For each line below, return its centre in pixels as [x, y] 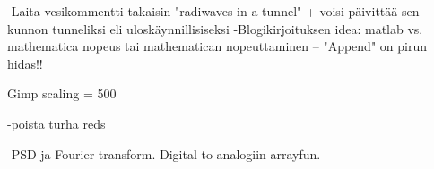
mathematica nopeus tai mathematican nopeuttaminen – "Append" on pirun [217, 46]
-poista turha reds [56, 123]
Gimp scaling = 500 [62, 93]
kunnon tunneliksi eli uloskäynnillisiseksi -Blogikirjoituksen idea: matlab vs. [215, 28]
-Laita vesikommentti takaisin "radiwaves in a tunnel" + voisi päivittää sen [213, 11]
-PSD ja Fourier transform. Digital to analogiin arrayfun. [164, 153]
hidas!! [25, 63]
